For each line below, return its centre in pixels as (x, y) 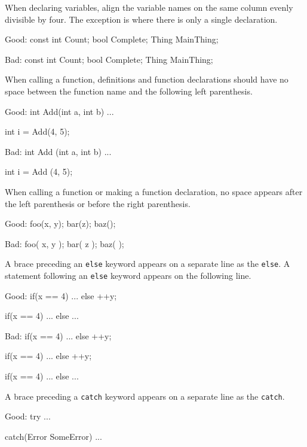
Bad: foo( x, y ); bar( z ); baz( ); (65, 243)
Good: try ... (28, 416)
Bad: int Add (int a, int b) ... (58, 151)
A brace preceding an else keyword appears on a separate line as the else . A (148, 264)
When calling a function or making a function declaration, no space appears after (154, 191)
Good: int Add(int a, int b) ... (59, 111)
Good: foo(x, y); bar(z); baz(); (60, 223)
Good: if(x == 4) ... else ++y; (61, 295)
